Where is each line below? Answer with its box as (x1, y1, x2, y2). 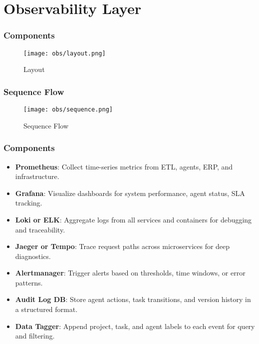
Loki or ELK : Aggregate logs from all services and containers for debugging (15, 214, 252, 224)
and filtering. (15, 330, 55, 341)
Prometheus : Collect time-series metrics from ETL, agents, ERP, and (15, 161, 233, 171)
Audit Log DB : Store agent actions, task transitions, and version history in (15, 294, 251, 304)
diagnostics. (15, 250, 51, 261)
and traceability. (15, 224, 65, 234)
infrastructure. (15, 171, 59, 181)
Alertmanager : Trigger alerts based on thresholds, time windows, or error (15, 267, 246, 278)
